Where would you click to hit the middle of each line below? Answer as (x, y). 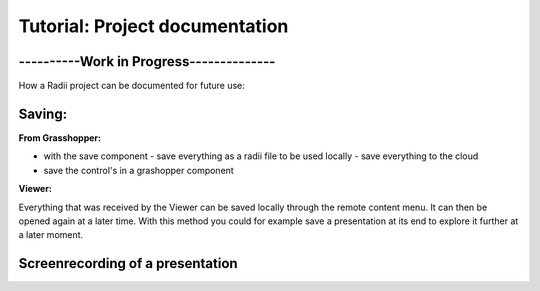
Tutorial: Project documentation (153, 26)
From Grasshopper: (60, 137)
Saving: (43, 113)
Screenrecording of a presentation (128, 263)
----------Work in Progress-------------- (147, 61)
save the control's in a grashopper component (138, 170)
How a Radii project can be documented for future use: (131, 86)
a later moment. (51, 235)
